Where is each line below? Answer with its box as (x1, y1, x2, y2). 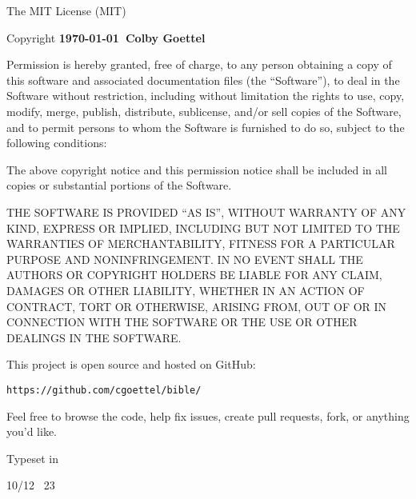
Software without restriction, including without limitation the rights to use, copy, (6, 87, 405, 104)
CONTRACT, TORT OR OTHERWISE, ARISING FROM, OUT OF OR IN (6, 297, 387, 314)
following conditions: (6, 134, 107, 151)
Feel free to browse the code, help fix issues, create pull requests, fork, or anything (6, 407, 410, 424)
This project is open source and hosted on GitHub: (6, 356, 256, 373)
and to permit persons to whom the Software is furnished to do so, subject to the (6, 118, 405, 135)
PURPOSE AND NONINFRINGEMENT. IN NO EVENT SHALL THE (6, 250, 363, 267)
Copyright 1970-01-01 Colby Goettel (6, 29, 206, 46)
